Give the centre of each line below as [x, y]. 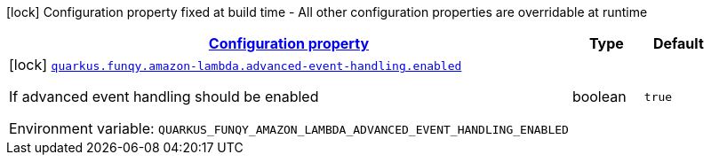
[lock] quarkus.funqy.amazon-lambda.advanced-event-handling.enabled [236, 65]
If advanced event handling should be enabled [164, 96]
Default [678, 43]
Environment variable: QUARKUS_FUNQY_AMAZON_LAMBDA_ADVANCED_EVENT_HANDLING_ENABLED [289, 128]
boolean [599, 96]
